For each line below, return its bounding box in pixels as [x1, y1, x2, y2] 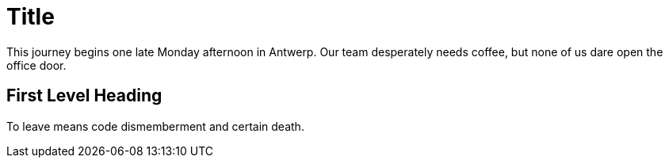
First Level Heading [6, 86, 162, 106]
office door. [6, 58, 67, 72]
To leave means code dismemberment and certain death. [6, 119, 304, 133]
